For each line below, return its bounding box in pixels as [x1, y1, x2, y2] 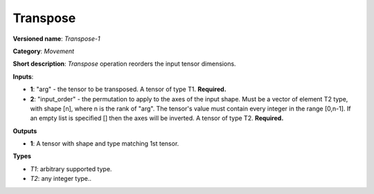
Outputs [12, 126, 37, 135]
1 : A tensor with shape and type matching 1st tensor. [30, 139, 179, 148]
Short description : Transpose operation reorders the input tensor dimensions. [12, 59, 236, 68]
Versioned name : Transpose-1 [12, 35, 100, 43]
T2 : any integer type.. [30, 175, 92, 183]
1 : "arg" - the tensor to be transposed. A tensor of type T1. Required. [30, 85, 226, 93]
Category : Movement [12, 47, 75, 55]
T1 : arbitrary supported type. [30, 164, 112, 173]
